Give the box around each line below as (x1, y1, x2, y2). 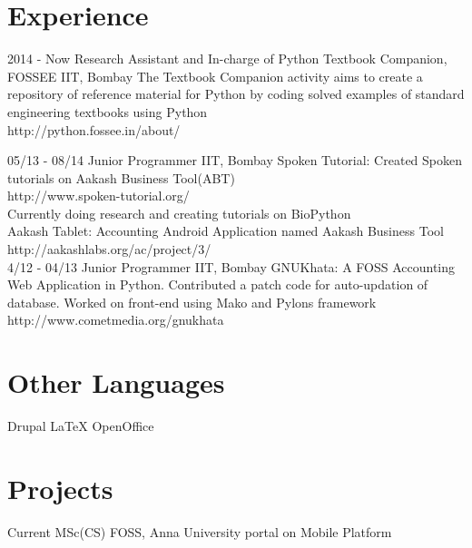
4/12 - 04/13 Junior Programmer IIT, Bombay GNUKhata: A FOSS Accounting (7, 257, 456, 276)
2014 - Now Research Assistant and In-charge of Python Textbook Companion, (7, 49, 447, 68)
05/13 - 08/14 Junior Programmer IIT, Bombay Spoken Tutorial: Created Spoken (7, 151, 463, 170)
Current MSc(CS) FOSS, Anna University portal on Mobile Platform (7, 522, 392, 541)
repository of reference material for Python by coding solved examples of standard (7, 84, 465, 103)
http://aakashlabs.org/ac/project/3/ (7, 240, 211, 259)
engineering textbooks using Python (7, 102, 208, 121)
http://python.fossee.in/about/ (7, 120, 181, 139)
